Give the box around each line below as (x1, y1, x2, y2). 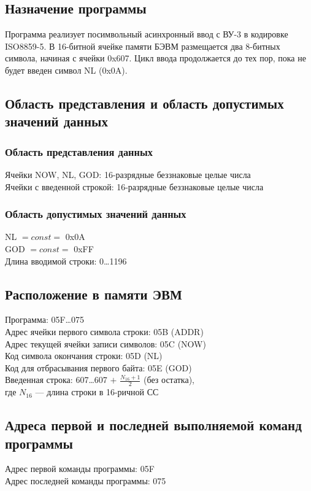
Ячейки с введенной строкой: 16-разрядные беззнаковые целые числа (5, 180, 264, 193)
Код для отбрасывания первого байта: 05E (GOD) (5, 361, 192, 374)
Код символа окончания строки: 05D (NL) (5, 349, 163, 362)
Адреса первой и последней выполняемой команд (5, 416, 302, 435)
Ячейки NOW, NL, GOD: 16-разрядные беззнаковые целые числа (5, 168, 251, 180)
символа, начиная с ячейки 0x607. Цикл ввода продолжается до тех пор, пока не (5, 52, 306, 64)
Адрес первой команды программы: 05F (5, 462, 155, 475)
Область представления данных (5, 144, 153, 159)
